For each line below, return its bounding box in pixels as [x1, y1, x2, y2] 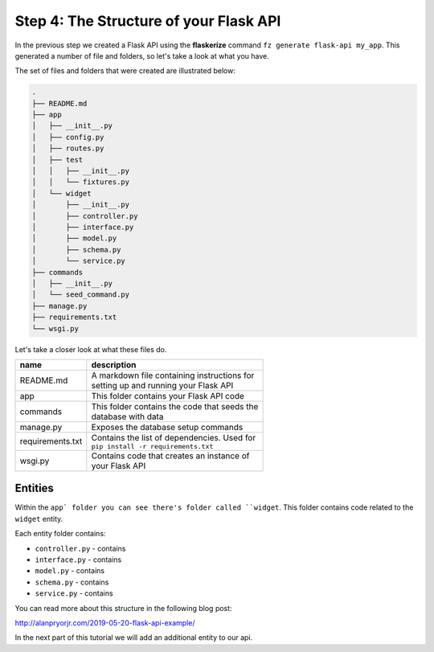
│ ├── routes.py [31, 144, 104, 153]
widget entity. [14, 514, 63, 523]
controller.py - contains [35, 543, 126, 553]
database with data [91, 411, 164, 422]
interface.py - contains [35, 555, 122, 564]
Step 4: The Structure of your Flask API [14, 12, 281, 30]
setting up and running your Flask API [91, 379, 234, 391]
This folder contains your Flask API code [91, 390, 245, 401]
